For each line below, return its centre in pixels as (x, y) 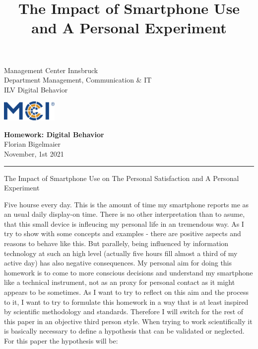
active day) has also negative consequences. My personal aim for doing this (118, 263)
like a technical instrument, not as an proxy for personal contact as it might (120, 282)
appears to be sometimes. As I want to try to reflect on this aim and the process (126, 292)
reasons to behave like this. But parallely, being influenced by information (116, 243)
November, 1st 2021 (34, 153)
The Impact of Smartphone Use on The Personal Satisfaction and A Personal (122, 178)
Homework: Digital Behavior (54, 134)
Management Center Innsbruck (51, 70)
